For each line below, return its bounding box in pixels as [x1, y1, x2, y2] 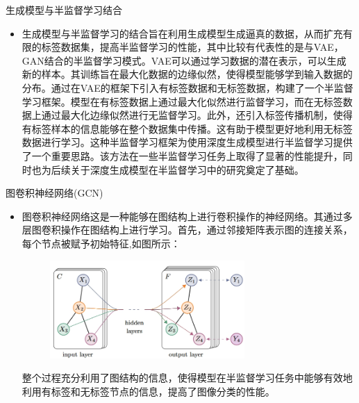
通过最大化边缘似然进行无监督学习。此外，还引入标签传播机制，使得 [41, 108, 353, 122]
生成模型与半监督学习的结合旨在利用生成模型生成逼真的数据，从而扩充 [22, 26, 343, 40]
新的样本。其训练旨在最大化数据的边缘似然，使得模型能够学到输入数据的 [22, 67, 353, 81]
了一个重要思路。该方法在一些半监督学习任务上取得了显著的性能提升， [22, 148, 343, 163]
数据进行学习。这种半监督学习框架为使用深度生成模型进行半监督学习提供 [22, 135, 353, 149]
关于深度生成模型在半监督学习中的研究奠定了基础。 [70, 162, 304, 176]
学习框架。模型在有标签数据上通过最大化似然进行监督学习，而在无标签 [22, 94, 343, 108]
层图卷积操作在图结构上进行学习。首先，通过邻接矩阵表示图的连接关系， [22, 222, 353, 237]
